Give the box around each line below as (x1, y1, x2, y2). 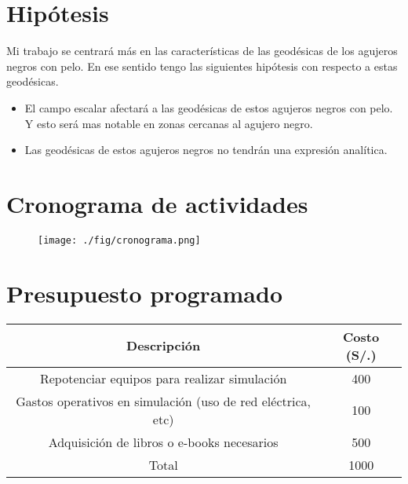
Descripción (126, 336, 201, 355)
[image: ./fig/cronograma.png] (38, 234, 201, 246)
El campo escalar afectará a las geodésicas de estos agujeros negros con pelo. (24, 99, 393, 115)
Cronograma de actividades (6, 187, 308, 219)
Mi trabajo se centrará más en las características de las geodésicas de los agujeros (6, 42, 398, 59)
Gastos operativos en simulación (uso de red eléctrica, (16, 391, 311, 410)
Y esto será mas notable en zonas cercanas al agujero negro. (24, 115, 313, 131)
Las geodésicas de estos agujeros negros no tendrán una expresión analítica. (24, 141, 388, 158)
